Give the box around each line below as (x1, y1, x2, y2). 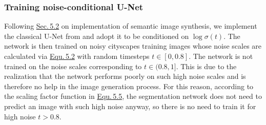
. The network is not (189, 51, 253, 61)
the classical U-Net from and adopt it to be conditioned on (4, 30, 189, 41)
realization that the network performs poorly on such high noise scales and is (4, 71, 246, 81)
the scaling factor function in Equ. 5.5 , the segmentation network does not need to (4, 91, 262, 101)
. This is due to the (176, 60, 237, 71)
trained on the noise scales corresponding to (4, 60, 142, 71)
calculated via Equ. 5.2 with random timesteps (4, 51, 150, 61)
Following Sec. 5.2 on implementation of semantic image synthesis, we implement (4, 20, 257, 31)
